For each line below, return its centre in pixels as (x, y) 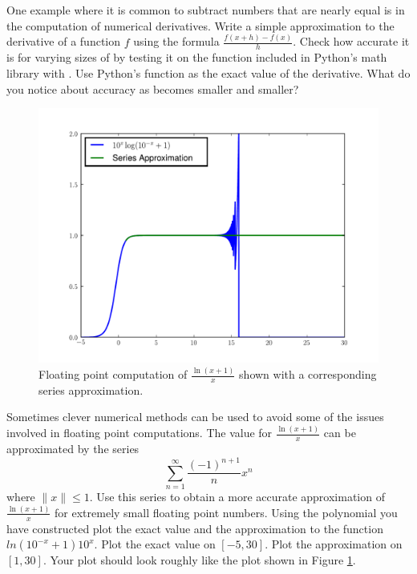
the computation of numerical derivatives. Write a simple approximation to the (200, 25)
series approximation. (91, 389)
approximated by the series (73, 449)
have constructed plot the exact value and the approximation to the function (195, 528)
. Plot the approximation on (334, 544)
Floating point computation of (113, 374)
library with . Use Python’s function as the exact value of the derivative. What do (208, 72)
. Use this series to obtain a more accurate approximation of (237, 497)
